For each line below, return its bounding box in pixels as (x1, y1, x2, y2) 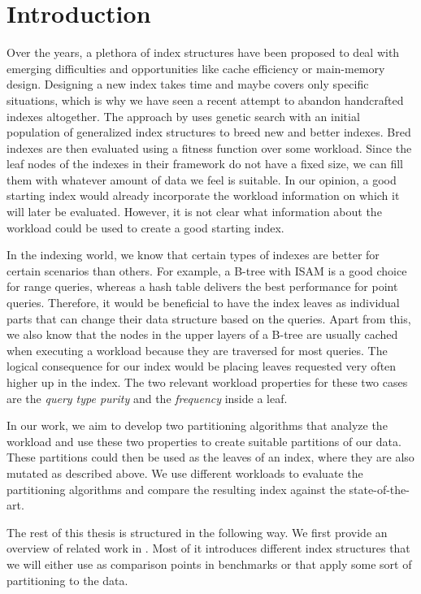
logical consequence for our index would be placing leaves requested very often (7, 358, 397, 375)
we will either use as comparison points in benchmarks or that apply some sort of (7, 555, 412, 572)
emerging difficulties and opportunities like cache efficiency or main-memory (7, 59, 385, 76)
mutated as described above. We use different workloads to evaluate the (7, 464, 363, 481)
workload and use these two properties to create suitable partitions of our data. (7, 432, 401, 449)
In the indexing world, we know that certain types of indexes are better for (7, 246, 380, 263)
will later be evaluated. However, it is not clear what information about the (7, 203, 382, 220)
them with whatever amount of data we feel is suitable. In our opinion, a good (7, 171, 397, 188)
